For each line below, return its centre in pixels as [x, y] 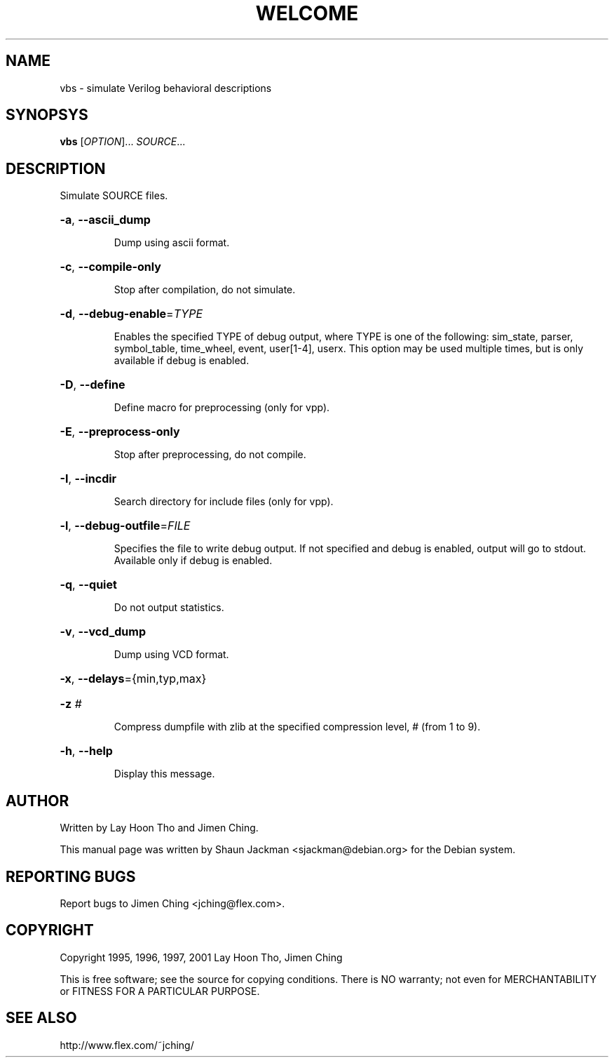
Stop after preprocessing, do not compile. [210, 455]
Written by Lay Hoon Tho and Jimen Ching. [159, 828]
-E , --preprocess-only [120, 432]
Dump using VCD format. [171, 655]
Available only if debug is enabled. [193, 561]
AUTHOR [37, 801]
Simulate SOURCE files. [114, 196]
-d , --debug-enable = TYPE [131, 314]
